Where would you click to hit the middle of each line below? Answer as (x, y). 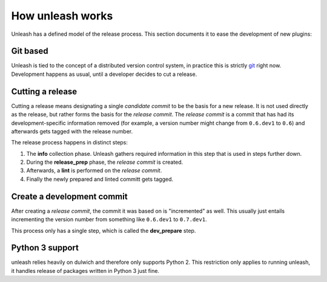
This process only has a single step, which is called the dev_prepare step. (104, 230)
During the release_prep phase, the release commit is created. (105, 162)
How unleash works (62, 16)
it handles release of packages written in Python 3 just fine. (85, 270)
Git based (30, 51)
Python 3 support (45, 248)
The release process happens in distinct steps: (70, 143)
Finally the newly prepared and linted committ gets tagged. (100, 179)
